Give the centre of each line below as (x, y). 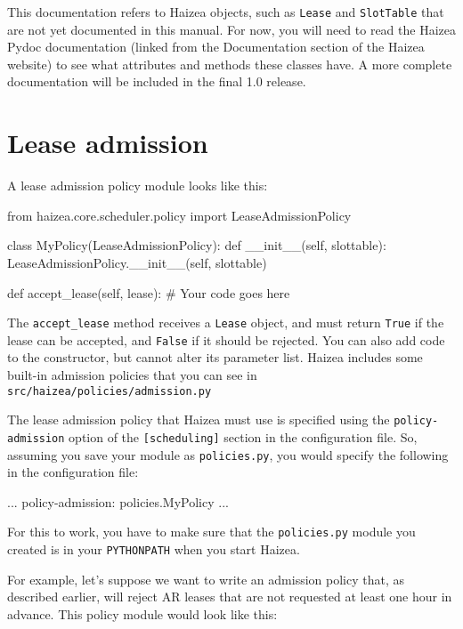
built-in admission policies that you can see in (132, 375)
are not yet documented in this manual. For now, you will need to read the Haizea (231, 29)
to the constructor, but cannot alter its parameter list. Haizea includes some (215, 357)
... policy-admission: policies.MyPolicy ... (118, 501)
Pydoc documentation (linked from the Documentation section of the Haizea (216, 47)
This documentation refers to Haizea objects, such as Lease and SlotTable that (226, 12)
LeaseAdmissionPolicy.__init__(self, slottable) (137, 262)
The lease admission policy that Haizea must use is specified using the (199, 419)
